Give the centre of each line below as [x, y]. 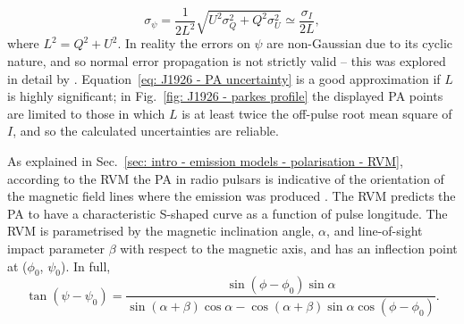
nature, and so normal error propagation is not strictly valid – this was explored [227, 61]
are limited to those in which [86, 113]
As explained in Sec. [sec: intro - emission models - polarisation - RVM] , [205, 160]
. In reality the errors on [184, 43]
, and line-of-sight [375, 231]
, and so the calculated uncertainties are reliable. [146, 131]
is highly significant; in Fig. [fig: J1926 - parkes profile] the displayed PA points [225, 96]
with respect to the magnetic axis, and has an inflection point [289, 248]
